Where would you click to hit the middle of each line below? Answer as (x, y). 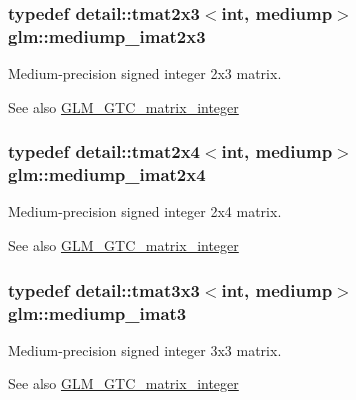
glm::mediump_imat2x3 (107, 35)
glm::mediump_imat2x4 (107, 174)
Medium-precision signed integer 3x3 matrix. (145, 349)
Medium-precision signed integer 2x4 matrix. (145, 211)
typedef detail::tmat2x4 (104, 151)
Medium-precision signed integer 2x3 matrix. (145, 73)
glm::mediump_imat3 (97, 312)
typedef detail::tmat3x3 (104, 289)
